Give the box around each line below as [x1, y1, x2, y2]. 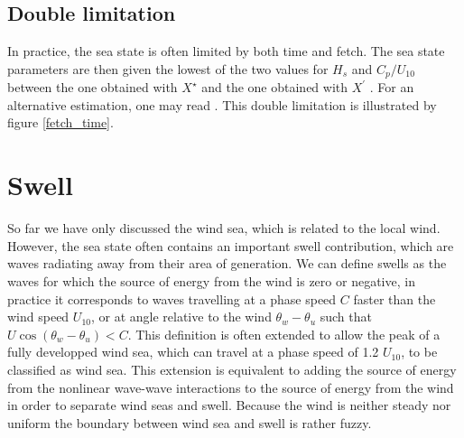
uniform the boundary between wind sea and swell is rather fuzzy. [7, 413, 372, 432]
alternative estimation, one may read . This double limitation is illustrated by [7, 95, 437, 114]
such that [320, 307, 372, 326]
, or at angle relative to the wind [90, 307, 272, 326]
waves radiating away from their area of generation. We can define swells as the [7, 254, 447, 273]
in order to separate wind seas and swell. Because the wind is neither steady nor [7, 396, 451, 415]
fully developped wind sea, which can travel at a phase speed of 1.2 [7, 342, 379, 361]
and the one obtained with [201, 78, 348, 97]
